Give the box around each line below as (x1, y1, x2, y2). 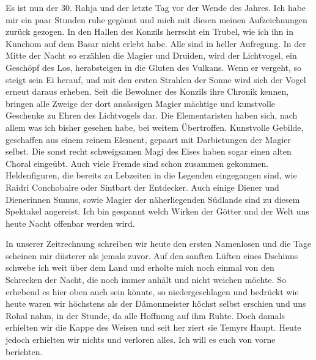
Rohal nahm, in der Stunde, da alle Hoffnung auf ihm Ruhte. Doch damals (6, 309, 285, 321)
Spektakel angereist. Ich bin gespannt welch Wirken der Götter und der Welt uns (6, 205, 309, 218)
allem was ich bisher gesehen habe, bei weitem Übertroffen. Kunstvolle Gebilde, (6, 120, 304, 133)
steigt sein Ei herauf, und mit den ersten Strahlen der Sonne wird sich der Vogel (6, 73, 306, 86)
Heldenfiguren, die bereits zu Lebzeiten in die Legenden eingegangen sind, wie (6, 169, 297, 182)
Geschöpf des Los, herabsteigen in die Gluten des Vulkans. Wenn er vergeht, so (6, 61, 302, 73)
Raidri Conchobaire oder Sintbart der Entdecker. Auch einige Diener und (6, 180, 279, 193)
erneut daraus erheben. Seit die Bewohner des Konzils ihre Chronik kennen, (6, 85, 289, 98)
